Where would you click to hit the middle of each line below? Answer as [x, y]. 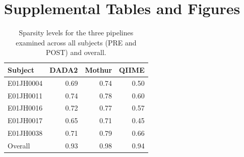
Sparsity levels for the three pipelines [76, 33]
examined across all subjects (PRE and [76, 42]
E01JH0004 [25, 83]
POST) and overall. [76, 52]
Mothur [99, 69]
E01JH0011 [25, 95]
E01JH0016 [25, 108]
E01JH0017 [25, 120]
